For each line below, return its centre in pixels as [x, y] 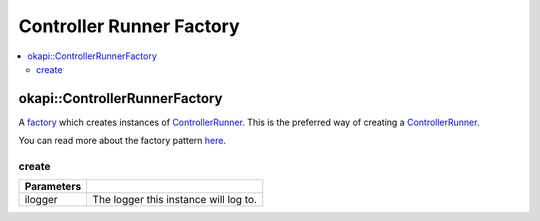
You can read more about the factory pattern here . [122, 141]
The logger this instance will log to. [174, 200]
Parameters [53, 187]
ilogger [41, 200]
